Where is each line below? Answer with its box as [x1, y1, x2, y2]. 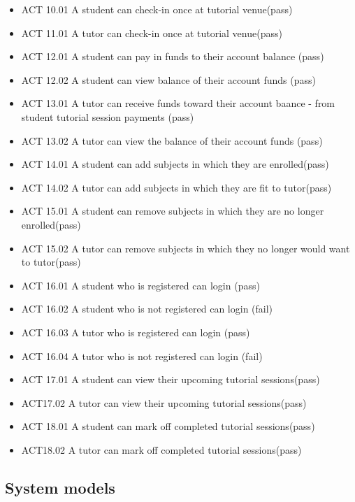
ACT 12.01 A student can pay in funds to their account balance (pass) [21, 49, 324, 64]
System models [5, 476, 115, 498]
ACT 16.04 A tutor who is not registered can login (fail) [21, 348, 263, 363]
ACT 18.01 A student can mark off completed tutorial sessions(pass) [21, 419, 315, 433]
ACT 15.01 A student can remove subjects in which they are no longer [21, 203, 324, 218]
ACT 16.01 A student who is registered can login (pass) [21, 278, 260, 292]
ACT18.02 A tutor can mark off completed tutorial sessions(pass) [21, 442, 302, 457]
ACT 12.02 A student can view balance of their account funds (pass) [21, 72, 316, 87]
